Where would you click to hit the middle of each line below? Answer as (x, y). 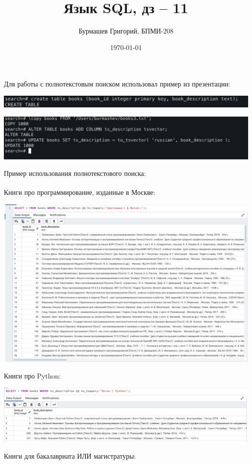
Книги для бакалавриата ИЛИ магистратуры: (70, 455)
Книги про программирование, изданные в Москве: (80, 192)
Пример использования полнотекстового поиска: (75, 173)
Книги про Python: (32, 376)
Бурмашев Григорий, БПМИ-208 (126, 31)
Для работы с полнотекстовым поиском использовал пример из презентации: (117, 84)
